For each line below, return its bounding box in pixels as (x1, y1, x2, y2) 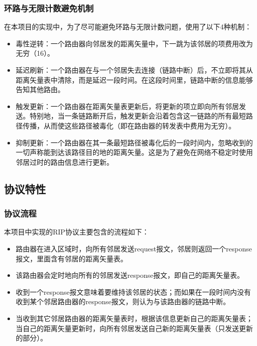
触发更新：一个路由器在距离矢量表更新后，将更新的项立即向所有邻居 (15, 101, 239, 111)
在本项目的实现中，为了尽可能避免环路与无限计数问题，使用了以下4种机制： (4, 21, 252, 32)
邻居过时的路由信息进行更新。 (15, 156, 114, 167)
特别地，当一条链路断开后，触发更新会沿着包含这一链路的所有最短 (29, 111, 246, 121)
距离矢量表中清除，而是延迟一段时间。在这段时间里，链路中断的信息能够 (15, 74, 253, 85)
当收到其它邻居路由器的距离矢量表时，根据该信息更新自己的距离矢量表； (15, 313, 253, 323)
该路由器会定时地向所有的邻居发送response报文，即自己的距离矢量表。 (15, 270, 244, 280)
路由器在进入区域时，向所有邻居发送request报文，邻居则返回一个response (15, 243, 252, 253)
